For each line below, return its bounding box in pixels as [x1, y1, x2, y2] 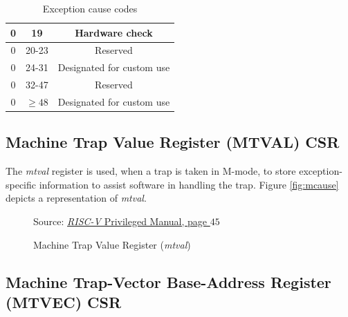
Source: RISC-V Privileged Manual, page [33, 214, 208, 229]
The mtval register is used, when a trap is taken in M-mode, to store [6, 164, 296, 178]
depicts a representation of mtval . [6, 191, 147, 205]
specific [6, 177, 37, 191]
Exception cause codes [42, 1, 138, 15]
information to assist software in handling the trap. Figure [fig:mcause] [39, 177, 339, 191]
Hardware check [75, 25, 153, 39]
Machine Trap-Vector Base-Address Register [6, 271, 331, 292]
